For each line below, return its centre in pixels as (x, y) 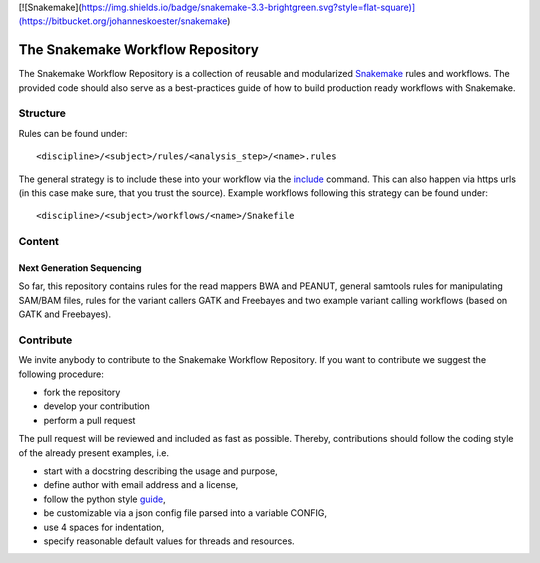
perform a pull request (89, 420)
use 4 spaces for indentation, (104, 527)
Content (39, 242)
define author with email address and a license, (141, 485)
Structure (42, 113)
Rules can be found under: (73, 133)
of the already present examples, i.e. (94, 452)
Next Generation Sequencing (80, 267)
